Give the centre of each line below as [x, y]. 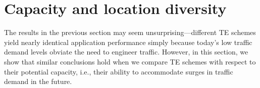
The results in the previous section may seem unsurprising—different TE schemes [130, 32]
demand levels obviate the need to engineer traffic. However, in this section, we [126, 52]
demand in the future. [38, 81]
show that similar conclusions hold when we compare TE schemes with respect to [130, 61]
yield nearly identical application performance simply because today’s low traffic [128, 42]
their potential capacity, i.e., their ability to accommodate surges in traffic [119, 71]
